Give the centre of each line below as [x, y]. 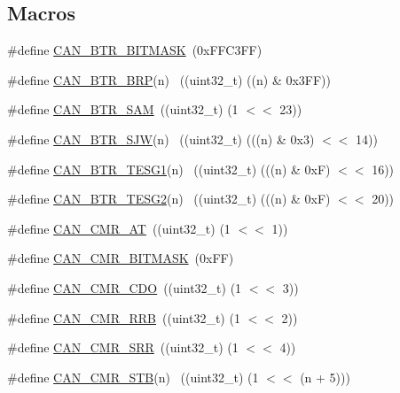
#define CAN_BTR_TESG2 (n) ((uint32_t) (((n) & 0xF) [169, 199]
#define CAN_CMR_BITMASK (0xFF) [121, 258]
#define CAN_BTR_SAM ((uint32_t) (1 [123, 109]
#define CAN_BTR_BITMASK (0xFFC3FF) [135, 50]
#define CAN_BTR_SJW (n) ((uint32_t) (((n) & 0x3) [161, 139]
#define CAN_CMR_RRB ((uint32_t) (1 [124, 317]
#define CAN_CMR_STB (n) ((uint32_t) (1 [133, 377]
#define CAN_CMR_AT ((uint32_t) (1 [119, 228]
